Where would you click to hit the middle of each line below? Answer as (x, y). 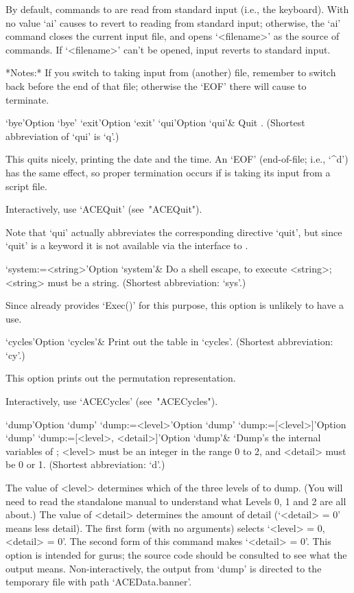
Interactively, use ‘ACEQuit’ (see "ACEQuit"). (104, 209)
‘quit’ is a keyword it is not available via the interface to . (127, 245)
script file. (26, 186)
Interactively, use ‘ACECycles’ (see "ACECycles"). (112, 401)
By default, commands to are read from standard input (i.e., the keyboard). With (177, 9)
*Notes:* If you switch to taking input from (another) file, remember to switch (171, 72)
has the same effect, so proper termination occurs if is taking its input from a (168, 172)
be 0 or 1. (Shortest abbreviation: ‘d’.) (85, 464)
